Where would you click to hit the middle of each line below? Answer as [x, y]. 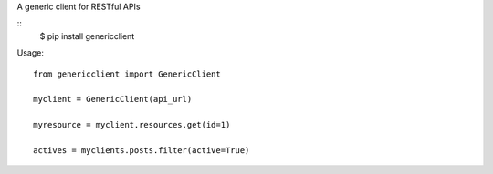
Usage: [31, 53]
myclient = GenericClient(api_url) [113, 99]
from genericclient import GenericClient [127, 74]
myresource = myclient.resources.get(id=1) [132, 125]
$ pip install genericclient [87, 36]
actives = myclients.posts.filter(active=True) [142, 150]
